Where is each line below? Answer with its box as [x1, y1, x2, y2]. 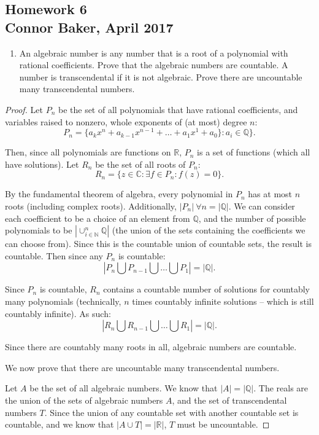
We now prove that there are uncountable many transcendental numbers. [5, 361, 280, 374]
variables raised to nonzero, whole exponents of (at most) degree [5, 115, 247, 128]
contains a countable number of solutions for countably [103, 283, 310, 296]
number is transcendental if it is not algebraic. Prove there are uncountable [19, 70, 302, 83]
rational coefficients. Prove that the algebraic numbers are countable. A [19, 58, 288, 71]
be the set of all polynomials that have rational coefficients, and [58, 103, 298, 116]
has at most [248, 187, 293, 200]
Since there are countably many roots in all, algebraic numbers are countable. [5, 340, 297, 353]
